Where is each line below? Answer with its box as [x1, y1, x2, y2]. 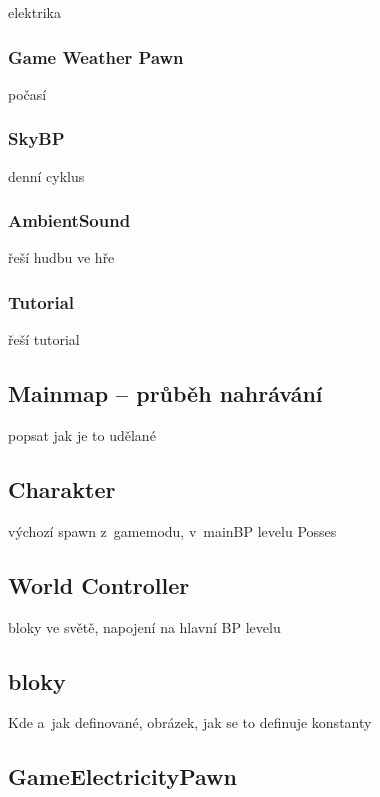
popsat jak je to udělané [8, 425, 156, 446]
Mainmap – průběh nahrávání [8, 378, 323, 409]
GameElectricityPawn [8, 761, 237, 792]
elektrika [8, 2, 61, 22]
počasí [8, 83, 47, 104]
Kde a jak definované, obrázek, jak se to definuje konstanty [8, 712, 372, 733]
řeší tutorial [8, 329, 80, 350]
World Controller [8, 569, 190, 600]
